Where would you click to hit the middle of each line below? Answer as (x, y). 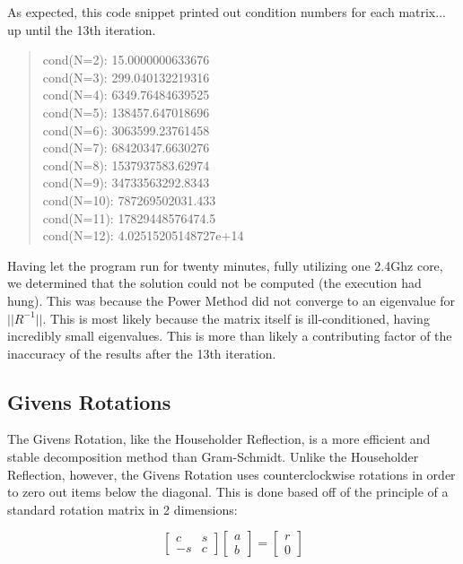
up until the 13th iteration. (82, 29)
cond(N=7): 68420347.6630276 (126, 148)
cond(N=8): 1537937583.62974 (126, 165)
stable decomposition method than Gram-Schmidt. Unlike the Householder (213, 457)
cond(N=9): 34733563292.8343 (126, 182)
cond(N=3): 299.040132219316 (126, 77)
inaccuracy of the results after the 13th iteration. (142, 353)
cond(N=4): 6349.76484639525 (126, 95)
